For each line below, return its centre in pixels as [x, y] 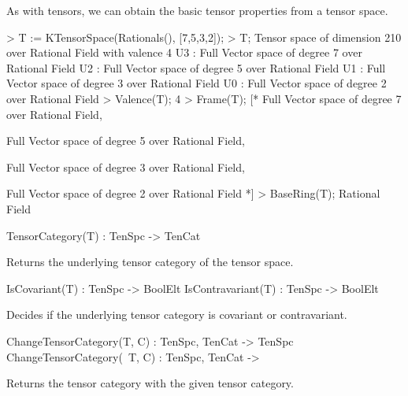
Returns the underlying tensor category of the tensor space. [150, 262]
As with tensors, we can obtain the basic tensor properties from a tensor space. [197, 10]
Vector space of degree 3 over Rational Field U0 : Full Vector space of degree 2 [197, 83]
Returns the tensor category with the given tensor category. [150, 383]
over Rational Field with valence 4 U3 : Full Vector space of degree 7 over [184, 52]
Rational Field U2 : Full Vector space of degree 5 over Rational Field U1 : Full [196, 67]
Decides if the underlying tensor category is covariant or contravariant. [177, 315]
